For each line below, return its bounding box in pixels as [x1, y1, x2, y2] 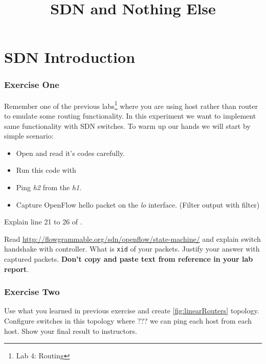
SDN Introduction [4, 47, 136, 67]
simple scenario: [4, 130, 54, 141]
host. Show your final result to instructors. [4, 325, 137, 336]
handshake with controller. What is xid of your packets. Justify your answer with [4, 243, 260, 254]
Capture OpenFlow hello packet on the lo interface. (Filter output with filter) [16, 199, 260, 210]
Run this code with [16, 165, 76, 175]
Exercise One [4, 78, 59, 91]
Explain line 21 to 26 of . [4, 216, 82, 227]
